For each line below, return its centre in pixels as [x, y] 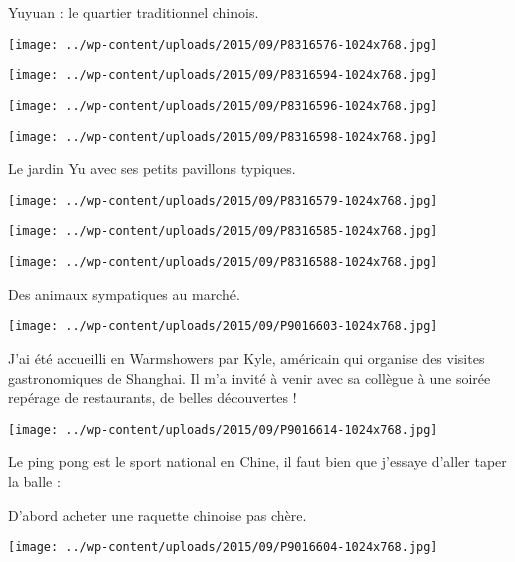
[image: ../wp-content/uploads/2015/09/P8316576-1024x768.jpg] [223, 44]
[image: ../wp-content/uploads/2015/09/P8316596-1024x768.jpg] [223, 105]
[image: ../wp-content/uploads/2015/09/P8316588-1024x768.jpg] [223, 262]
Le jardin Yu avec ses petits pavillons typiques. [152, 168]
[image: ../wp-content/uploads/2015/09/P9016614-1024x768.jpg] [223, 429]
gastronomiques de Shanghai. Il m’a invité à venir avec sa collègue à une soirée [249, 377]
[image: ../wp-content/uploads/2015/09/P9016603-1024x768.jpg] [223, 326]
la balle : [34, 481]
